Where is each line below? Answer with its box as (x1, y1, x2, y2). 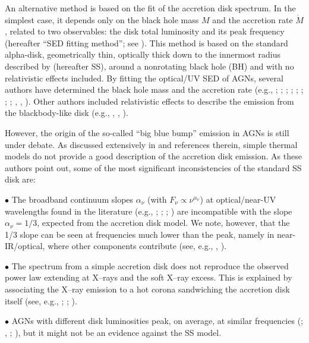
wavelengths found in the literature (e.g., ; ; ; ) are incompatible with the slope (5, 204, 292, 217)
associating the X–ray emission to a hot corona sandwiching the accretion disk (5, 283, 290, 295)
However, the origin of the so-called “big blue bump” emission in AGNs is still (5, 126, 289, 139)
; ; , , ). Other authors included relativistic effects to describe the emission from (5, 95, 294, 107)
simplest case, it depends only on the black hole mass (5, 13, 199, 26)
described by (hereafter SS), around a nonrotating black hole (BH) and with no (5, 59, 294, 72)
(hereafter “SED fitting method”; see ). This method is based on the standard (5, 36, 288, 49)
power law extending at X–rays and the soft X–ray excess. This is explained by (5, 271, 292, 284)
